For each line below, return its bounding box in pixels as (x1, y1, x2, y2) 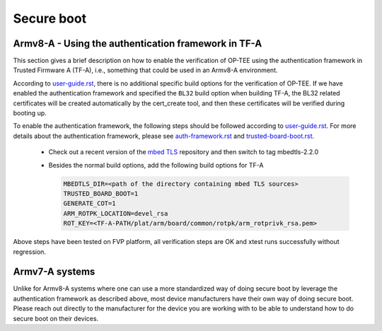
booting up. (13, 109, 47, 117)
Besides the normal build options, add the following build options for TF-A (48, 161, 264, 169)
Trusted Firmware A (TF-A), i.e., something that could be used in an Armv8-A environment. (13, 66, 279, 74)
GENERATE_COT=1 (63, 199, 116, 208)
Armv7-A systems (13, 266, 95, 278)
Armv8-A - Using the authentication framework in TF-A (13, 37, 262, 50)
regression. (13, 248, 46, 256)
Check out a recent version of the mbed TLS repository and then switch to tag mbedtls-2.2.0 (48, 148, 319, 156)
